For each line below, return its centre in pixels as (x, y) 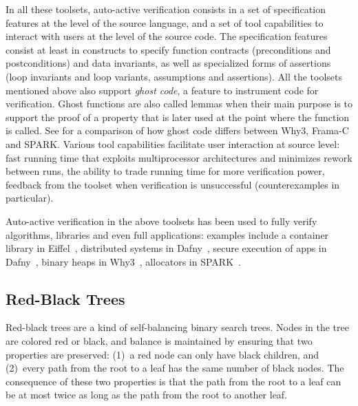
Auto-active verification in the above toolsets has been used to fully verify (161, 221)
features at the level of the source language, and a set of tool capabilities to (165, 22)
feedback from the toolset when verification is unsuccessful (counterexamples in (173, 184)
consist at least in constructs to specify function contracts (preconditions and (168, 49)
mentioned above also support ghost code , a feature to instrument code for (162, 90)
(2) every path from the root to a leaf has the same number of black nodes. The (175, 368)
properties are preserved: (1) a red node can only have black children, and (162, 354)
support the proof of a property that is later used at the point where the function (178, 117)
